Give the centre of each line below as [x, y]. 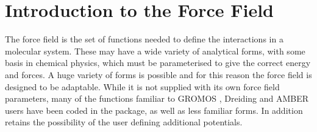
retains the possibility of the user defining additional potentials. [124, 122]
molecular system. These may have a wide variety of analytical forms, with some [155, 51]
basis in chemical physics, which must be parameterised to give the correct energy [158, 63]
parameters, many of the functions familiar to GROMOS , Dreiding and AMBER [157, 98]
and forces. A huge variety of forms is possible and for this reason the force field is [158, 74]
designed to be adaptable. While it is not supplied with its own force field [142, 86]
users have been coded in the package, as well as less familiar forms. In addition [154, 110]
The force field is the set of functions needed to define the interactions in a [144, 39]
